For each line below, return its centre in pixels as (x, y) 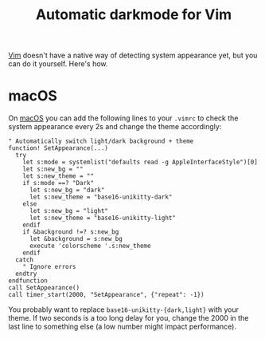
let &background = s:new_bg (76, 239)
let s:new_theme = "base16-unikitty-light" (103, 218)
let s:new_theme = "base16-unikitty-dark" (101, 197)
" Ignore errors (50, 267)
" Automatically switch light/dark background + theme (101, 141)
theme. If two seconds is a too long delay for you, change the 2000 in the (129, 318)
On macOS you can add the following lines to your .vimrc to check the (123, 118)
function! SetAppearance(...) (58, 148)
